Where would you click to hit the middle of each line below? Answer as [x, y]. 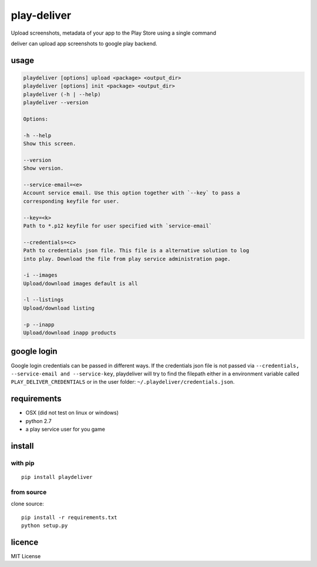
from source [29, 492]
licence [25, 542]
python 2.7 [39, 421]
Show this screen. [50, 144]
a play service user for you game [65, 430]
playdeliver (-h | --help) [62, 94]
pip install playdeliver [57, 477]
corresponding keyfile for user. [71, 201]
